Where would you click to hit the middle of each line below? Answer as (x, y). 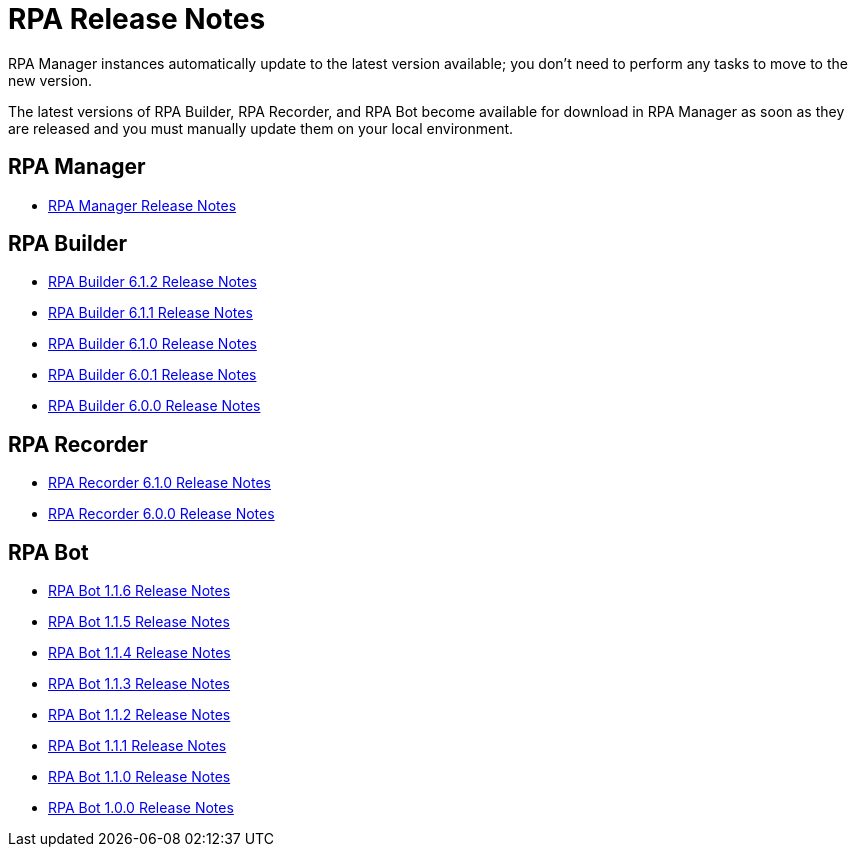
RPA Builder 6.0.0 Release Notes (154, 406)
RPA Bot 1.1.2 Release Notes (139, 715)
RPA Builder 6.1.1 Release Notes (150, 313)
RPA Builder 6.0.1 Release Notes (152, 375)
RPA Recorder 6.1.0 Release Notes (159, 483)
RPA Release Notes (137, 19)
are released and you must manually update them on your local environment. (261, 128)
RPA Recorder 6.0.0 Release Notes (161, 514)
